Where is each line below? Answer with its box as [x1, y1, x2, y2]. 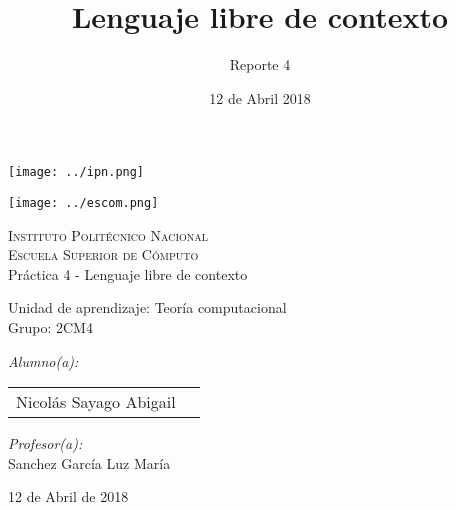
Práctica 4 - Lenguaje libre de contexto [8, 263, 248, 284]
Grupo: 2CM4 [8, 317, 93, 337]
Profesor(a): [8, 433, 83, 454]
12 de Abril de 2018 [8, 486, 129, 507]
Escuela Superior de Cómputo [8, 244, 199, 265]
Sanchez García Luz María [8, 452, 171, 473]
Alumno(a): [8, 350, 79, 371]
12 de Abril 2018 [209, 87, 311, 108]
